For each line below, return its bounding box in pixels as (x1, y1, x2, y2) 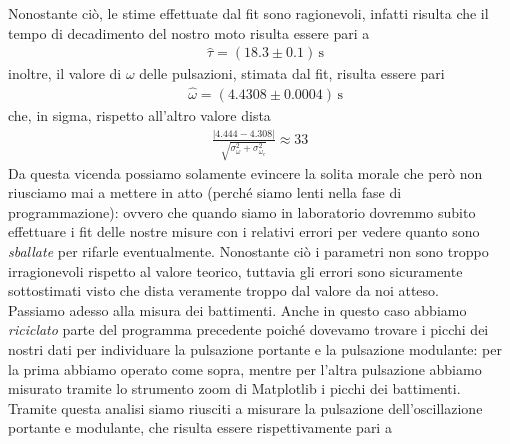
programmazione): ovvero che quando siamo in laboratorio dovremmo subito (8, 201, 476, 222)
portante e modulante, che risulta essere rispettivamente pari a (8, 417, 392, 438)
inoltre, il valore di (8, 63, 122, 84)
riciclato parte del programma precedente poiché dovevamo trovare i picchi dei (8, 319, 489, 340)
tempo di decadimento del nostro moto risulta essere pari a (8, 22, 370, 43)
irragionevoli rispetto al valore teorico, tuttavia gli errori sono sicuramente (8, 260, 463, 281)
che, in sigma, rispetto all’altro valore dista (8, 105, 271, 126)
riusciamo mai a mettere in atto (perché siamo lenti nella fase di (8, 182, 402, 203)
